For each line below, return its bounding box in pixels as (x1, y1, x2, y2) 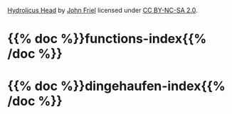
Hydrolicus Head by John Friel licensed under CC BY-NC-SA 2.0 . (7, 6, 198, 14)
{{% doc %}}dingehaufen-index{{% (7, 78, 226, 94)
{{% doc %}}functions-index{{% (7, 31, 207, 47)
